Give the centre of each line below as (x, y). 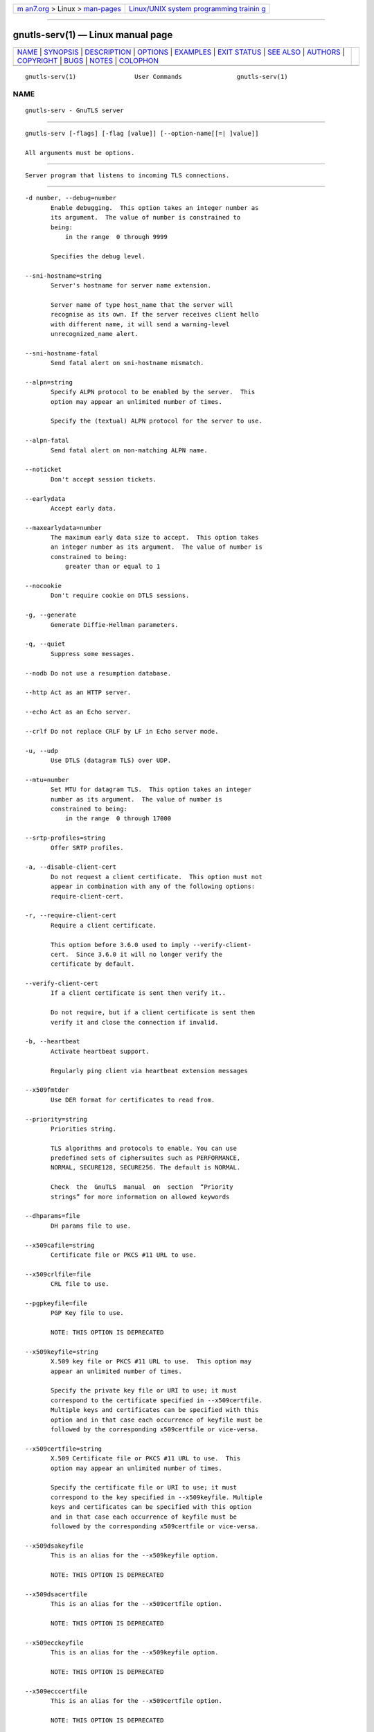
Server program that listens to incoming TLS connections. (127, 176)
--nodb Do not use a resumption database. (98, 673)
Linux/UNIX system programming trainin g (197, 9)
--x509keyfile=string (62, 1352)
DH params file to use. (91, 1226)
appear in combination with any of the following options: (153, 886)
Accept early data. (84, 508)
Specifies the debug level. (98, 256)
